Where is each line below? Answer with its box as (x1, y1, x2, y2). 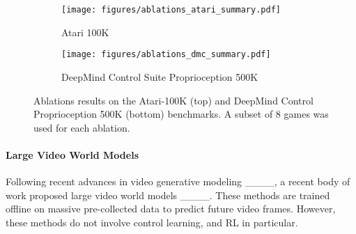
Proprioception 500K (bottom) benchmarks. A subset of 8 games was (33, 107, 329, 121)
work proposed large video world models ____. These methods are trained (6, 187, 330, 202)
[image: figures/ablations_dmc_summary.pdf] (61, 49, 271, 60)
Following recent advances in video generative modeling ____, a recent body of (6, 174, 350, 189)
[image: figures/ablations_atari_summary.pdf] (61, 5, 281, 15)
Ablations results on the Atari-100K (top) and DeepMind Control (33, 93, 314, 107)
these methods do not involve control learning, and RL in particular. (6, 214, 298, 229)
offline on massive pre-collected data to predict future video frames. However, (6, 201, 336, 216)
